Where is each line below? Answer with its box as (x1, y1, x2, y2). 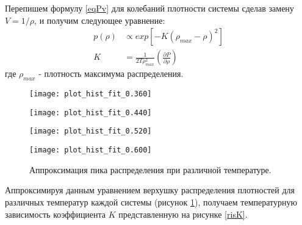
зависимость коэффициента (5, 207, 106, 220)
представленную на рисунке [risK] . (118, 207, 248, 220)
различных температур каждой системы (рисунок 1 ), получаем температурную (5, 195, 297, 208)
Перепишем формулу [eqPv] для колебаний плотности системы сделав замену (5, 2, 294, 14)
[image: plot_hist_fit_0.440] (29, 108, 152, 117)
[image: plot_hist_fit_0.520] (29, 127, 152, 136)
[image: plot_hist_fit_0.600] (29, 146, 152, 155)
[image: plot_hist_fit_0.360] (29, 90, 152, 99)
